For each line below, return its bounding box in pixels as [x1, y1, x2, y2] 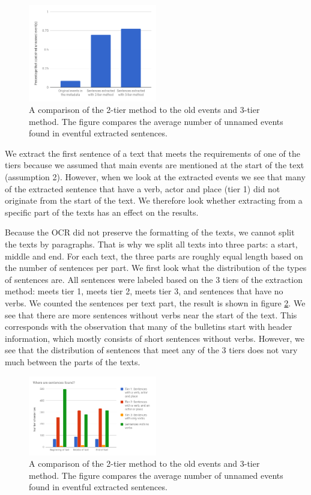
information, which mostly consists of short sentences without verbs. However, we [5, 332, 304, 344]
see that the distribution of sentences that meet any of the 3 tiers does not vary [5, 344, 298, 356]
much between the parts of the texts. [5, 355, 140, 368]
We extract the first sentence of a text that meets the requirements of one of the [5, 147, 300, 159]
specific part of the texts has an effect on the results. [5, 205, 199, 218]
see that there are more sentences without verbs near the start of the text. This [5, 308, 297, 321]
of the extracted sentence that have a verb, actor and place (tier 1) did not [5, 182, 280, 195]
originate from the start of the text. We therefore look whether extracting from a [5, 194, 303, 207]
